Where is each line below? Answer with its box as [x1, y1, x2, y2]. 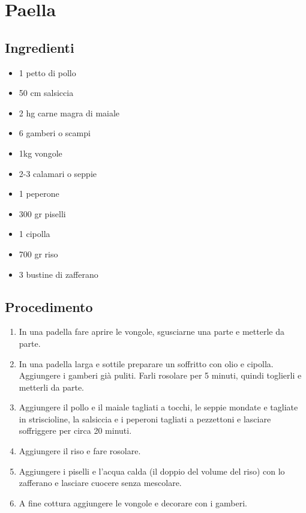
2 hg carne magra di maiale [19, 106, 120, 119]
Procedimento [5, 297, 93, 316]
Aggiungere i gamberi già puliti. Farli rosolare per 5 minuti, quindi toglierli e [19, 369, 302, 382]
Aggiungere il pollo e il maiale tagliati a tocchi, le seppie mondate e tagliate [19, 401, 298, 413]
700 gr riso [19, 247, 58, 260]
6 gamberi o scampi [19, 127, 91, 139]
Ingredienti [5, 38, 74, 56]
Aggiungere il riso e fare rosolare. [19, 445, 141, 457]
